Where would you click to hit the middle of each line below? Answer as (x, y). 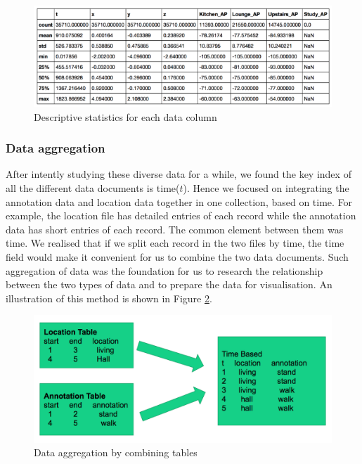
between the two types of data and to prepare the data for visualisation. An (169, 284)
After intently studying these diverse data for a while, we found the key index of (179, 174)
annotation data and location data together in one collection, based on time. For (179, 201)
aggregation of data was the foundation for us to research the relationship (164, 270)
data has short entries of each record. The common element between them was (175, 229)
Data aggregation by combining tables (116, 452)
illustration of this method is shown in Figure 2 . (109, 298)
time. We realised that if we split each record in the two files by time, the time (175, 243)
